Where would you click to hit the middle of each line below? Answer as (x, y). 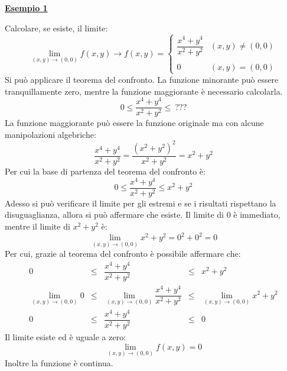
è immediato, (257, 214)
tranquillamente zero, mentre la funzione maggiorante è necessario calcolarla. (144, 91)
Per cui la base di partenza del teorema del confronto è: (105, 171)
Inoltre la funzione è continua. (59, 362)
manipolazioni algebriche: (50, 134)
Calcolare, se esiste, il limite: (56, 28)
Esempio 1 (26, 8)
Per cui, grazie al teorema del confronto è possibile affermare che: (123, 254)
